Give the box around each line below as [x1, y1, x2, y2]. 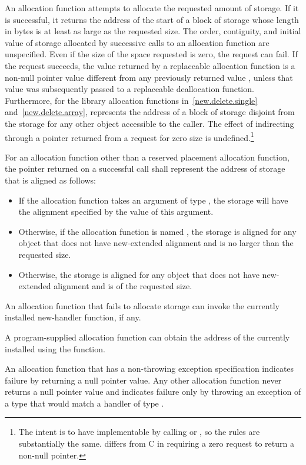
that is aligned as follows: [5, 173, 97, 186]
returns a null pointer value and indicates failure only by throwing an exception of [5, 385, 301, 398]
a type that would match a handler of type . [5, 397, 164, 409]
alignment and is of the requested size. [54, 280, 192, 292]
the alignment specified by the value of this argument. [18, 205, 214, 218]
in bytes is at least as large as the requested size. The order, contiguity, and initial [5, 25, 301, 37]
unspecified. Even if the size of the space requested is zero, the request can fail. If [5, 48, 298, 60]
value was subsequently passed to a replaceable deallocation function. [5, 83, 254, 95]
